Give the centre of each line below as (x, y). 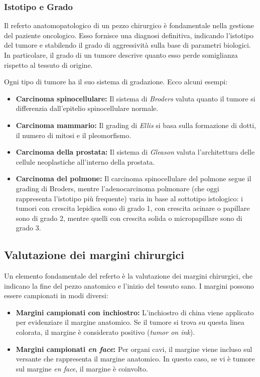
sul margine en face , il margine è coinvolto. (82, 368)
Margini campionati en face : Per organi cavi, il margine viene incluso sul (134, 349)
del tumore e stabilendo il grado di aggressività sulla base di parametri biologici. (127, 45)
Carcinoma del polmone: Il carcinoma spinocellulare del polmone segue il (134, 178)
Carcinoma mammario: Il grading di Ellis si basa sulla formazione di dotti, (136, 125)
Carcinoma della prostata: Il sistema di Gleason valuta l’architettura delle (135, 152)
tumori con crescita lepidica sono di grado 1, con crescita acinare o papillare (133, 208)
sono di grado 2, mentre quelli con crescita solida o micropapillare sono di (129, 218)
